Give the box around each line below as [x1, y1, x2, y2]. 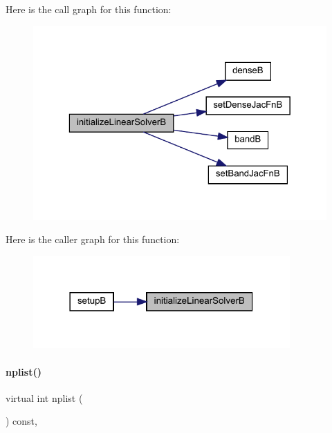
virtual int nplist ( [6, 390, 83, 405]
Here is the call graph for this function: [6, 2, 172, 16]
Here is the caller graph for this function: [6, 232, 180, 247]
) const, [6, 414, 37, 428]
